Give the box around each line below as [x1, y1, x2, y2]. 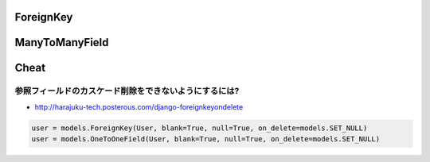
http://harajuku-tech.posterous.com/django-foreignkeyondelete [34, 102, 244, 111]
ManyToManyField [14, 36, 109, 49]
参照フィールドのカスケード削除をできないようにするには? [14, 86, 240, 97]
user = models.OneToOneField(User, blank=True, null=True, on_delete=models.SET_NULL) [31, 135, 381, 144]
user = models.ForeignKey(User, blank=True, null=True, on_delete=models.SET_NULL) [31, 123, 368, 133]
